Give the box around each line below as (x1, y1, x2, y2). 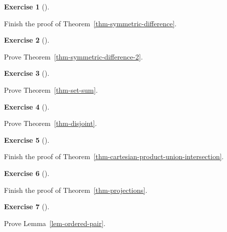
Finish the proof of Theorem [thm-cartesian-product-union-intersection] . (4, 151, 224, 162)
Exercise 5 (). (4, 134, 50, 145)
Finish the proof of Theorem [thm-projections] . (4, 184, 148, 195)
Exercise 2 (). (4, 35, 50, 45)
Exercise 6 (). (4, 168, 50, 178)
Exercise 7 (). (4, 201, 50, 212)
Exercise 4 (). (4, 101, 50, 112)
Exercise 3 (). (4, 68, 50, 78)
